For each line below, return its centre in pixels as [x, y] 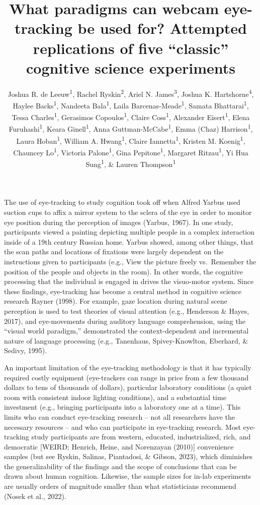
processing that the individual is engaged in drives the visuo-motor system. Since [129, 281]
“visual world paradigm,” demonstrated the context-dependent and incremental [126, 331]
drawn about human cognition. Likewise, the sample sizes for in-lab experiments [128, 476]
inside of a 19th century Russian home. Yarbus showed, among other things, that [129, 241]
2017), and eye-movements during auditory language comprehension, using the [125, 321]
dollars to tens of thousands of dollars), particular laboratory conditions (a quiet [128, 387]
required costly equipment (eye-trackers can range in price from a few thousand [126, 377]
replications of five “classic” [131, 48]
